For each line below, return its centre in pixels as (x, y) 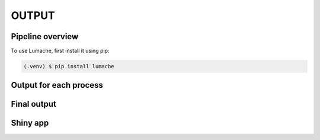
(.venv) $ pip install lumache (69, 66)
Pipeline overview (45, 36)
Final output (33, 104)
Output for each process (57, 85)
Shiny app (30, 123)
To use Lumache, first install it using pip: (60, 51)
